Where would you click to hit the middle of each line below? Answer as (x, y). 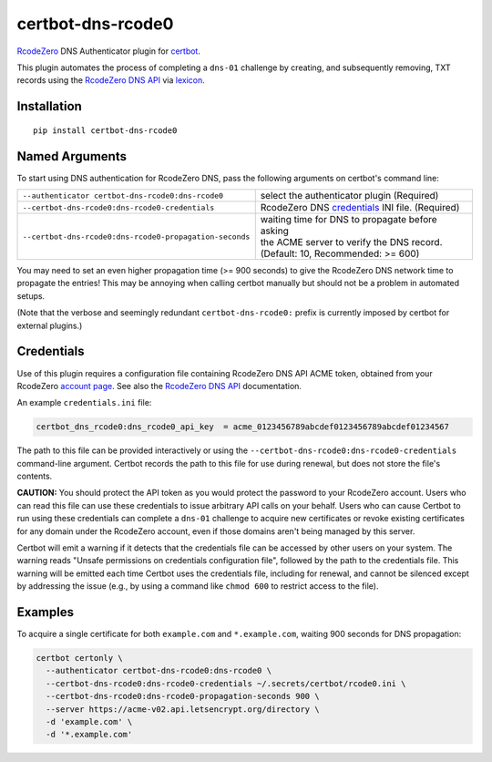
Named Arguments (72, 156)
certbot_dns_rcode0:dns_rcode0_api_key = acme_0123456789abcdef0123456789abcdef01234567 (243, 427)
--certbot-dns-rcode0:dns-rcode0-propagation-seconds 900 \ (183, 696)
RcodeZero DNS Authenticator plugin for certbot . (108, 51)
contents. (35, 476)
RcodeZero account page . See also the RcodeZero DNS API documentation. (159, 386)
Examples (46, 612)
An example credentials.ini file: (84, 403)
